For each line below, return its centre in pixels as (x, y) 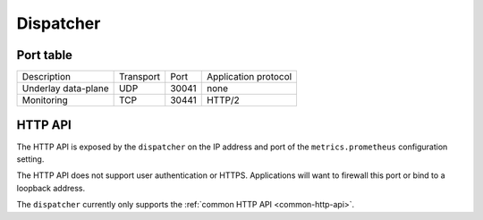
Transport (140, 77)
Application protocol (249, 77)
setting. (30, 159)
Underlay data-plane (65, 89)
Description (47, 77)
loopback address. (51, 188)
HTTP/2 (223, 100)
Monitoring (45, 100)
